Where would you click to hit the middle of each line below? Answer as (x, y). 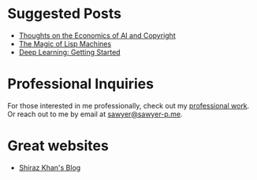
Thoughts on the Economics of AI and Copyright (97, 35)
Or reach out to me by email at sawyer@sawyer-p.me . (95, 114)
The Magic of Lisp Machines (65, 43)
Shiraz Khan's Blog (50, 167)
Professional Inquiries (81, 84)
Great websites (58, 146)
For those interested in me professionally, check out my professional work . (128, 105)
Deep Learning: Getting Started (69, 52)
